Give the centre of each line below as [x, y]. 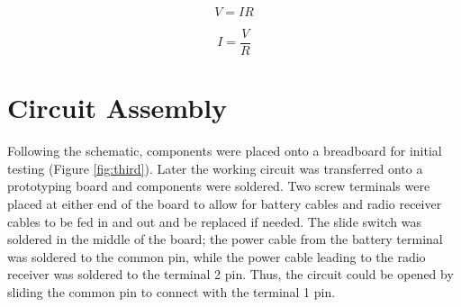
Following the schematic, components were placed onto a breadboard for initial [225, 151]
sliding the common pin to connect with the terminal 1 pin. [172, 291]
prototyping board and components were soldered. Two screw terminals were [219, 186]
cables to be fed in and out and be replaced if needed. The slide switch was [214, 221]
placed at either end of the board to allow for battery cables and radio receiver [225, 203]
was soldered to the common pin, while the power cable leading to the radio [217, 256]
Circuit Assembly [118, 108]
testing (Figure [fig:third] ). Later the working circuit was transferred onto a [215, 168]
